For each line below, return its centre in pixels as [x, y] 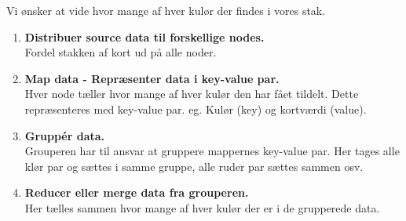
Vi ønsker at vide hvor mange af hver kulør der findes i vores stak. [166, 10]
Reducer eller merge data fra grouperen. [137, 192]
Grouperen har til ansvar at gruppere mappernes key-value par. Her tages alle [212, 151]
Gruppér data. [65, 135]
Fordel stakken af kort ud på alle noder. [121, 52]
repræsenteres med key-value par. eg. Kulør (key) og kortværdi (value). [196, 109]
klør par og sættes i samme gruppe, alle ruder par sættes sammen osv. [194, 166]
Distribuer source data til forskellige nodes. [144, 36]
